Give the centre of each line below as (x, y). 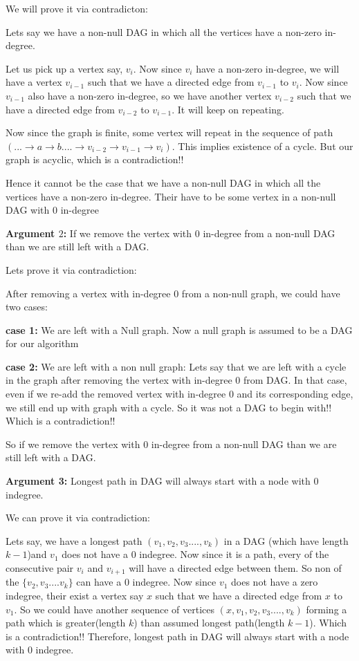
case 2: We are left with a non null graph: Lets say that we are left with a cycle (176, 366)
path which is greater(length (66, 623)
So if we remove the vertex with (73, 444)
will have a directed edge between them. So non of (235, 568)
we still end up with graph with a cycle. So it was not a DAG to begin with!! (169, 407)
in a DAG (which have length (286, 540)
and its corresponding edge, (295, 394)
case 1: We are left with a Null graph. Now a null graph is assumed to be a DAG (179, 329)
